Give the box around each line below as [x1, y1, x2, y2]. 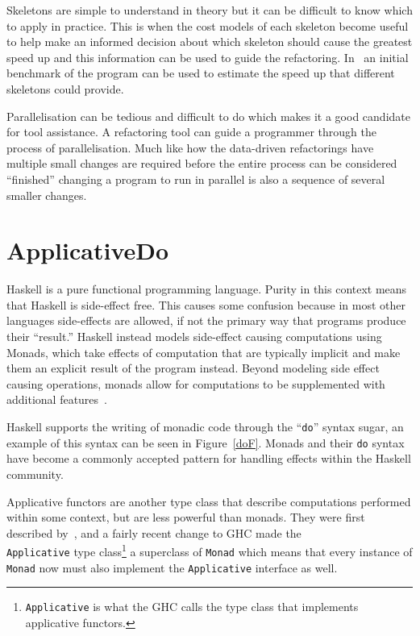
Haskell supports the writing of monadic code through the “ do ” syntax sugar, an [6, 418, 404, 434]
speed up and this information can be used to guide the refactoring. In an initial [6, 48, 409, 65]
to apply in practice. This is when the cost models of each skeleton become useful [6, 17, 409, 34]
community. [6, 465, 64, 482]
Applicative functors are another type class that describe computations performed [6, 493, 411, 509]
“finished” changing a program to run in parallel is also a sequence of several [6, 170, 385, 187]
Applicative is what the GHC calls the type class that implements [25, 598, 359, 615]
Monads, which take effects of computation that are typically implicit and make [6, 343, 401, 360]
